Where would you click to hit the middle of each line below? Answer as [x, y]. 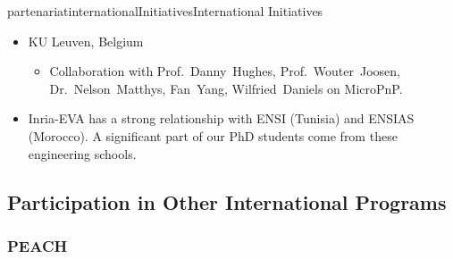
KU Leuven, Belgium [86, 41]
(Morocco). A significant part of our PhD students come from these [213, 135]
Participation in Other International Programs [227, 201]
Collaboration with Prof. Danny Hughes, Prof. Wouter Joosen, [225, 71]
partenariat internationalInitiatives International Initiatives [165, 11]
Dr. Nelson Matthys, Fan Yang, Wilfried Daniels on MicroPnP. [226, 88]
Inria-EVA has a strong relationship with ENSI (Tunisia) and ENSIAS [221, 118]
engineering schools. [82, 153]
